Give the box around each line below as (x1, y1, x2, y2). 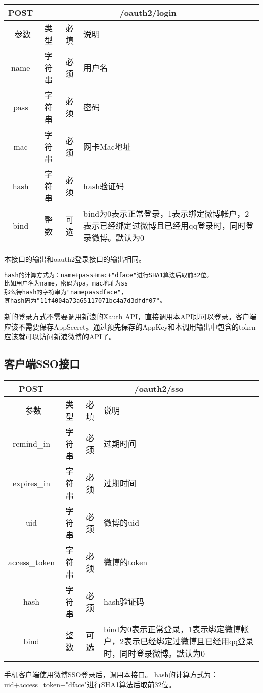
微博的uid (103, 517, 140, 529)
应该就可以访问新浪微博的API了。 (4, 331, 116, 342)
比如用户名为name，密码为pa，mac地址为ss (4, 280, 128, 288)
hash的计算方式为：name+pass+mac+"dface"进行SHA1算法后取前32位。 (4, 271, 213, 279)
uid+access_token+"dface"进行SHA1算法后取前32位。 (4, 679, 176, 689)
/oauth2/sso (134, 383, 184, 395)
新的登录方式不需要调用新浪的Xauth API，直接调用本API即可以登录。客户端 (4, 311, 257, 322)
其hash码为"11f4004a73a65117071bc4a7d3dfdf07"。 (4, 297, 166, 304)
